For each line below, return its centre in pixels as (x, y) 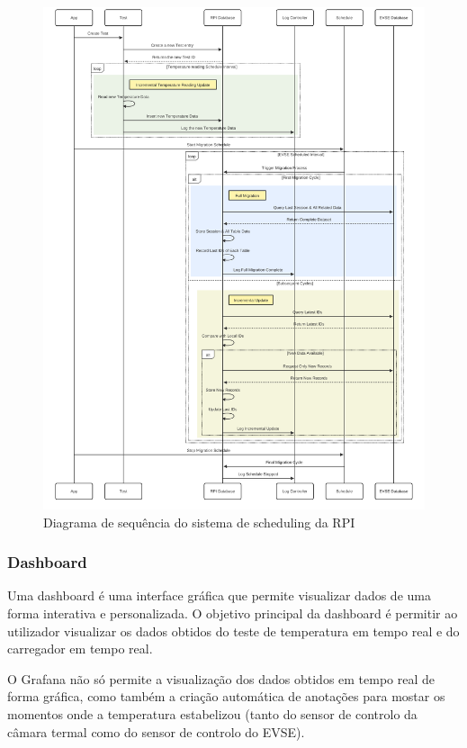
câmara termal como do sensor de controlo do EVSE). (156, 731)
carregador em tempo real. (80, 649)
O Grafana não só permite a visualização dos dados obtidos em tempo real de (221, 678)
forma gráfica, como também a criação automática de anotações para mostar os (226, 696)
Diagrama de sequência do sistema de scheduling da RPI (199, 522)
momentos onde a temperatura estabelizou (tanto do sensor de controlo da (212, 714)
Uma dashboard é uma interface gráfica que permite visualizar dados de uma (219, 595)
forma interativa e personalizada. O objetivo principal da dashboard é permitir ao (233, 613)
